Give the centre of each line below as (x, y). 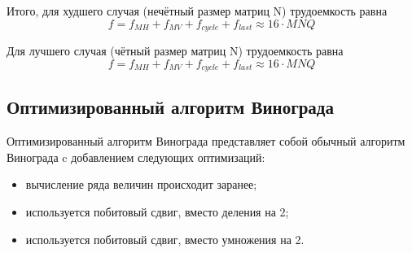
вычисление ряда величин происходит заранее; (141, 184)
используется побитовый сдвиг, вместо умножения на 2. (165, 239)
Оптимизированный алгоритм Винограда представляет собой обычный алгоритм (206, 141)
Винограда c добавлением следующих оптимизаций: (136, 157)
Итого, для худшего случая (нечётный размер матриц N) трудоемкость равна (197, 11)
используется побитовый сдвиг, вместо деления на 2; (157, 212)
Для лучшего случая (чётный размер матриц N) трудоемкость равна (175, 51)
